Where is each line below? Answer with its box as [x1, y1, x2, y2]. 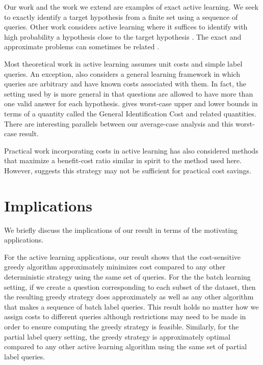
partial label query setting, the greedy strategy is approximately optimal [4, 331, 230, 342]
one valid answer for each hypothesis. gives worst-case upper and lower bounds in [4, 98, 258, 109]
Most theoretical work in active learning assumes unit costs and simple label [4, 58, 243, 69]
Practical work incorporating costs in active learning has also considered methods [4, 145, 258, 156]
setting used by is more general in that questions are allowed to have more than [4, 88, 253, 99]
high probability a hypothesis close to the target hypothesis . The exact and [4, 31, 242, 42]
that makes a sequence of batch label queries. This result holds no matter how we [4, 301, 259, 312]
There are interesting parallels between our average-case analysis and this [4, 118, 233, 129]
